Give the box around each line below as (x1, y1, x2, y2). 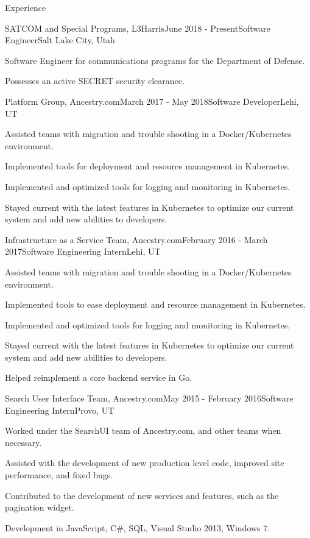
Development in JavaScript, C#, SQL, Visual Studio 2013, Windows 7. (5, 521, 270, 534)
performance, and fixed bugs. (5, 469, 113, 481)
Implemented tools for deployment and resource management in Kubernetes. (5, 160, 291, 172)
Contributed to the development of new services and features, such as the (5, 489, 279, 501)
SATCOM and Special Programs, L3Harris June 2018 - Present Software (5, 21, 270, 34)
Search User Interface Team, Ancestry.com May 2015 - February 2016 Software (5, 392, 294, 405)
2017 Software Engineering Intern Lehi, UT (5, 245, 161, 258)
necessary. (5, 436, 42, 448)
